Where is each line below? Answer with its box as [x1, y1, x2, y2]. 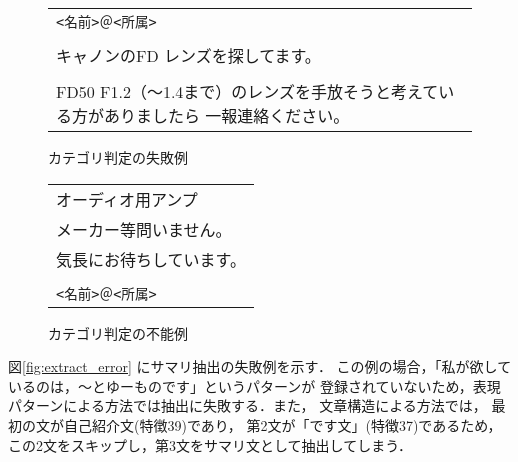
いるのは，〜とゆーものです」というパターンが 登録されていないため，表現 [8, 375, 501, 396]
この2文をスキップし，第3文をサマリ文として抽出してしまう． [8, 434, 413, 455]
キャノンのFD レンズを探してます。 [56, 44, 321, 67]
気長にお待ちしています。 [56, 247, 246, 271]
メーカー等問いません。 [56, 217, 232, 241]
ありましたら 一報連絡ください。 [104, 104, 350, 127]
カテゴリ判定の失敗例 [48, 147, 188, 167]
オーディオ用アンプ [56, 187, 198, 211]
